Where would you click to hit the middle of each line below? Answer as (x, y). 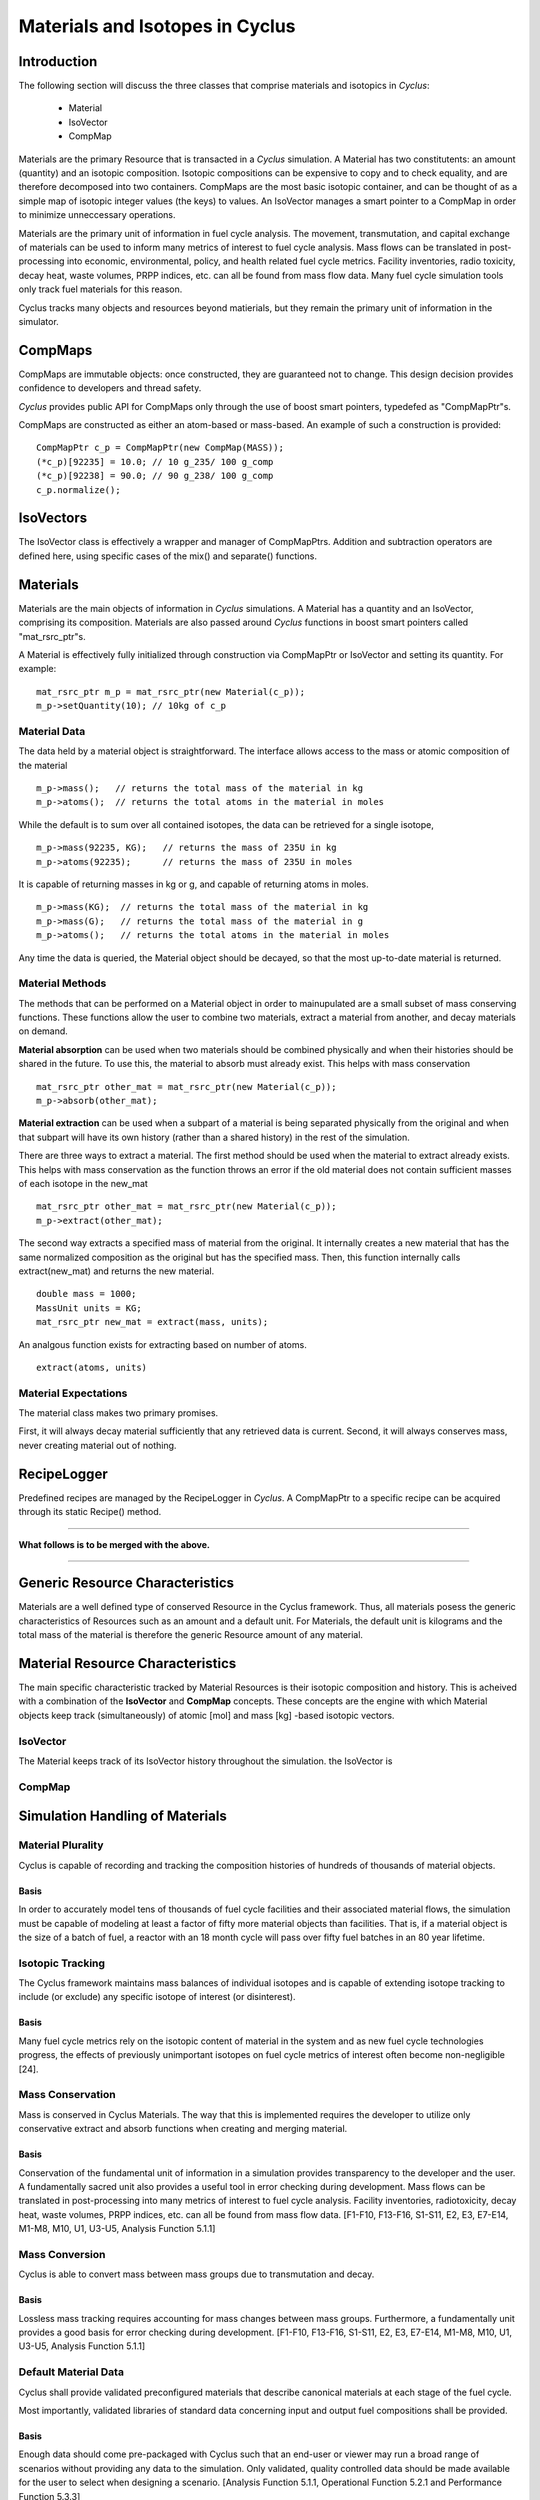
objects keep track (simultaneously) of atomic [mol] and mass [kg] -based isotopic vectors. (206, 1715)
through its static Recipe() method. (90, 1512)
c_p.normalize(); (78, 489)
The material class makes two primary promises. (118, 1413)
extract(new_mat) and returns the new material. (116, 1271)
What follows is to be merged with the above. (114, 1544)
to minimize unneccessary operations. (97, 215)
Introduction (58, 61)
